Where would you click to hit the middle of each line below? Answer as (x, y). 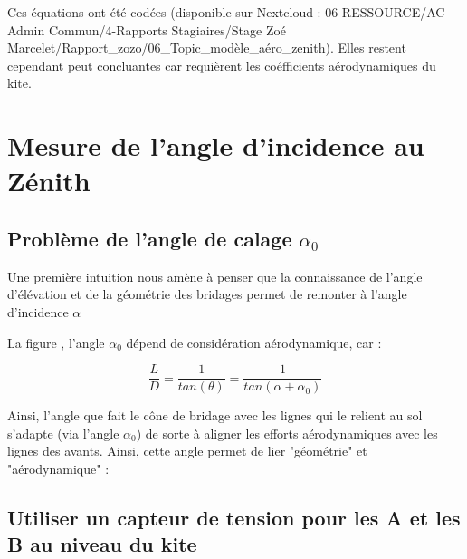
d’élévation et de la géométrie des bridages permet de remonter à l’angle (207, 294)
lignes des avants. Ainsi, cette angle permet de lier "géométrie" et (187, 451)
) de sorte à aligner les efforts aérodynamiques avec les (287, 433)
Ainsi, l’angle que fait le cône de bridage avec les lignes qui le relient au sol (215, 415)
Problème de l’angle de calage (150, 238)
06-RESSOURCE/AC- (387, 12)
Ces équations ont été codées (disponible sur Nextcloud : (164, 12)
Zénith (49, 181)
